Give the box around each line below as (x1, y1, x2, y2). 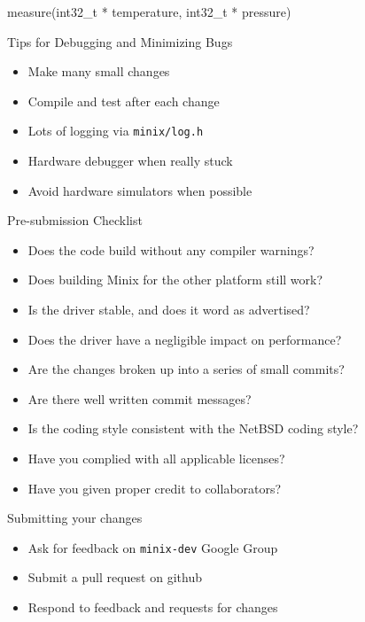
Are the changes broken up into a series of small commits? (27, 360, 345, 378)
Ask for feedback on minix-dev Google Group (27, 538, 278, 556)
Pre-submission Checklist (7, 211, 143, 229)
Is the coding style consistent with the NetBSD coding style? (27, 419, 359, 438)
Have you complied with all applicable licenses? (27, 448, 285, 467)
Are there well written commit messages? (27, 389, 252, 408)
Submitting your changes (7, 509, 143, 527)
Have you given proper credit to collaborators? (27, 478, 282, 497)
